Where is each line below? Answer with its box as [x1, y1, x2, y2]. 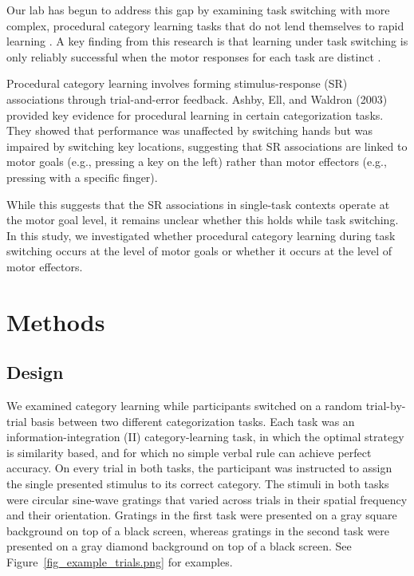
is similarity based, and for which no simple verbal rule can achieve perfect [6, 444, 372, 460]
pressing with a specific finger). [6, 168, 158, 185]
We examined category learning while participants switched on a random [6, 397, 362, 414]
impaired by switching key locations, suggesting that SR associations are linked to [6, 137, 408, 154]
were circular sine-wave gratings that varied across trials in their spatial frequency [6, 491, 408, 507]
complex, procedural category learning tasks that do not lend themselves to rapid [6, 17, 404, 34]
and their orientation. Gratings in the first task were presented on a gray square [6, 507, 397, 523]
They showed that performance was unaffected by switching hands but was [6, 122, 373, 139]
